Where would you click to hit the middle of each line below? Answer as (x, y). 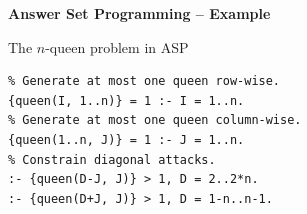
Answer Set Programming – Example (139, 13)
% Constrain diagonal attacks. (112, 159)
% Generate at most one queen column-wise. (155, 120)
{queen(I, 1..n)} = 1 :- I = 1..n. (126, 100)
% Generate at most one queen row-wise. (144, 81)
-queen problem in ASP (117, 46)
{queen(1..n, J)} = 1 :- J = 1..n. (126, 139)
